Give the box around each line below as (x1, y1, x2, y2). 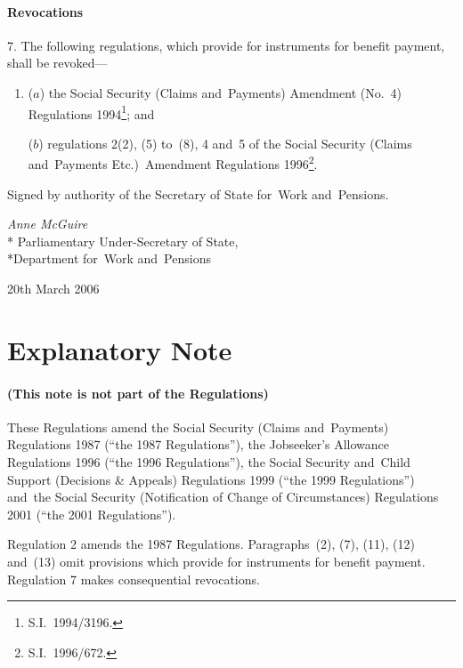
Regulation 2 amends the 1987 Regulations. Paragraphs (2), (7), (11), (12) (7, 535, 415, 553)
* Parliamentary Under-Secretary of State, (7, 231, 239, 250)
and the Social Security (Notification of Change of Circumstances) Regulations (7, 487, 439, 506)
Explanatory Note (7, 331, 232, 367)
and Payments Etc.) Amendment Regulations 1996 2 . (28, 152, 318, 173)
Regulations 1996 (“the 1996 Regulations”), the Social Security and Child (7, 453, 410, 471)
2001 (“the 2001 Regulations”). (7, 504, 176, 523)
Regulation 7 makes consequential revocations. (7, 569, 260, 588)
